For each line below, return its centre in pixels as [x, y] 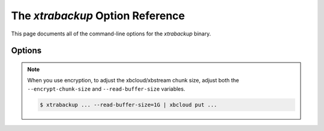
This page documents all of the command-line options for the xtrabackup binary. [111, 34]
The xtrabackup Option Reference [98, 16]
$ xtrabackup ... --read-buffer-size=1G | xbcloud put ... [128, 105]
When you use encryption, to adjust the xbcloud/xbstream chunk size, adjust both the [133, 81]
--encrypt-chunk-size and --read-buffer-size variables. [106, 89]
